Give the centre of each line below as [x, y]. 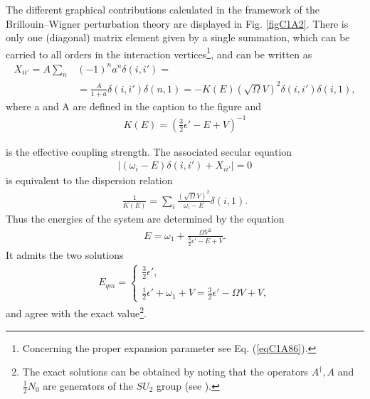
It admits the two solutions [65, 254]
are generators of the [88, 385]
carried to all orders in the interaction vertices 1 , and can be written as [159, 53]
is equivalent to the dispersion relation [89, 180]
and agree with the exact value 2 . [76, 312]
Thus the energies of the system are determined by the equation [145, 219]
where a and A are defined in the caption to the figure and [134, 106]
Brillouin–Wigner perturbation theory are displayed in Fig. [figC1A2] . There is [177, 23]
